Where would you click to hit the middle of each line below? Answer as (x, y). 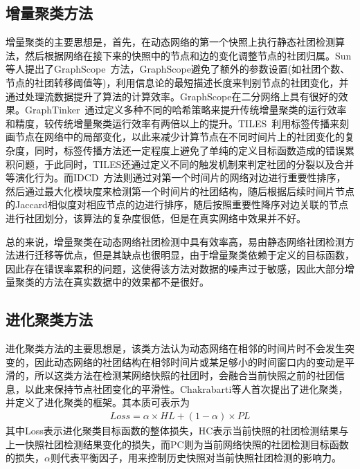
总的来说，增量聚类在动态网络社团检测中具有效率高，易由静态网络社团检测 (175, 241)
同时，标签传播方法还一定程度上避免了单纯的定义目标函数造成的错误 (189, 150)
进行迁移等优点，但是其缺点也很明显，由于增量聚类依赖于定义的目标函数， (184, 255)
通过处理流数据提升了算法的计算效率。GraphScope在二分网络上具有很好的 (172, 96)
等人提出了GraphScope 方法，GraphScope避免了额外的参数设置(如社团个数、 (178, 69)
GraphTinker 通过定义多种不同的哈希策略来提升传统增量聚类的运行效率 (186, 110)
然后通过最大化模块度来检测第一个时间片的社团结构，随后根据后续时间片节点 (180, 191)
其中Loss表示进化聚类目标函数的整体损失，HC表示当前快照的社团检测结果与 (177, 431)
